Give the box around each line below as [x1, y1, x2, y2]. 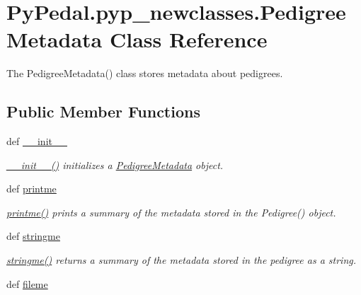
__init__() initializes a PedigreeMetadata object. [6, 157, 224, 172]
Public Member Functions [6, 100, 200, 122]
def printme [6, 181, 57, 196]
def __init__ [6, 134, 67, 149]
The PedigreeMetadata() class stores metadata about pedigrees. [6, 66, 283, 81]
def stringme [6, 229, 60, 243]
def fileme [6, 276, 48, 291]
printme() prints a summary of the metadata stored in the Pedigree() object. [6, 204, 336, 219]
